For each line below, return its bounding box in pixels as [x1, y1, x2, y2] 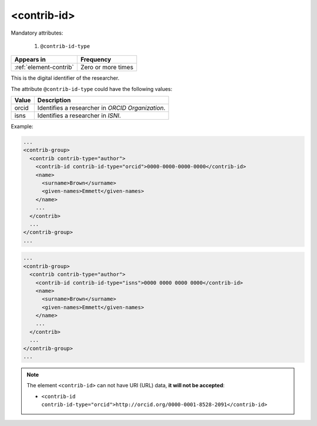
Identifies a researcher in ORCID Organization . [37, 104, 166, 112]
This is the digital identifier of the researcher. [11, 75, 120, 82]
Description [37, 96, 71, 104]
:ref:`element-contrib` [14, 63, 75, 72]
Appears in [14, 56, 46, 64]
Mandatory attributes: [11, 29, 64, 36]
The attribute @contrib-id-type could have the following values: [11, 85, 173, 92]
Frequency [80, 56, 112, 64]
